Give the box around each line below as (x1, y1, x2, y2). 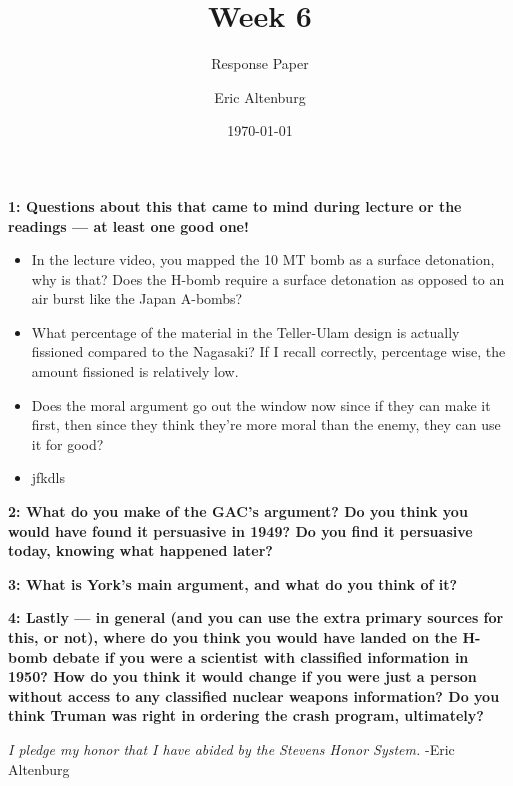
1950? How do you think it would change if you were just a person (8, 666, 477, 687)
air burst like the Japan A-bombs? (31, 288, 243, 309)
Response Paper (211, 53, 309, 74)
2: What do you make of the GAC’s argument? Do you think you (8, 501, 468, 522)
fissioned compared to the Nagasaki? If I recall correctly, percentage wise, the (31, 341, 506, 362)
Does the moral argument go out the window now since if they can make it (31, 394, 491, 415)
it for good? (31, 433, 104, 454)
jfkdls (31, 467, 65, 488)
